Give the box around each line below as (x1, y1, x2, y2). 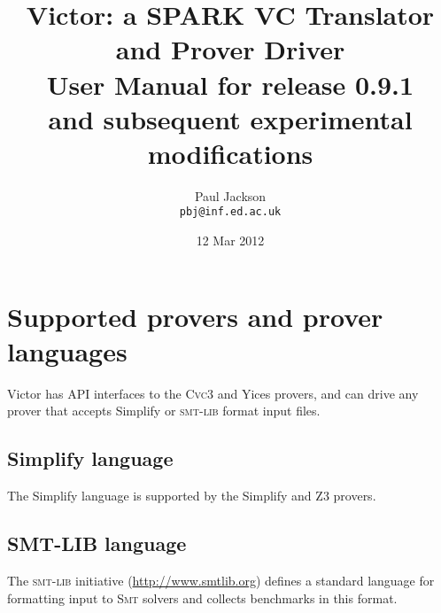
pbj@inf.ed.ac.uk (179, 206, 282, 219)
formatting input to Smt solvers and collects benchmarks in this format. (7, 588, 398, 607)
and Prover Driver (115, 31, 345, 67)
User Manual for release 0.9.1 (46, 66, 414, 102)
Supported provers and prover (7, 298, 383, 334)
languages (7, 332, 128, 369)
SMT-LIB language (7, 530, 187, 557)
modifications (147, 135, 313, 171)
